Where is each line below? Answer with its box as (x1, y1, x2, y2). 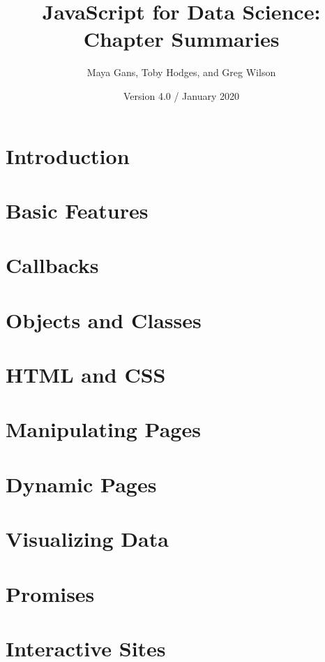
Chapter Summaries (83, 24, 280, 53)
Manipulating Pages (6, 415, 201, 443)
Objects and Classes (6, 305, 202, 334)
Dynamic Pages (6, 469, 157, 498)
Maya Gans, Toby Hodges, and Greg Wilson (86, 65, 276, 80)
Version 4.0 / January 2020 (123, 88, 240, 103)
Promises (6, 579, 95, 608)
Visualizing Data (6, 524, 169, 553)
